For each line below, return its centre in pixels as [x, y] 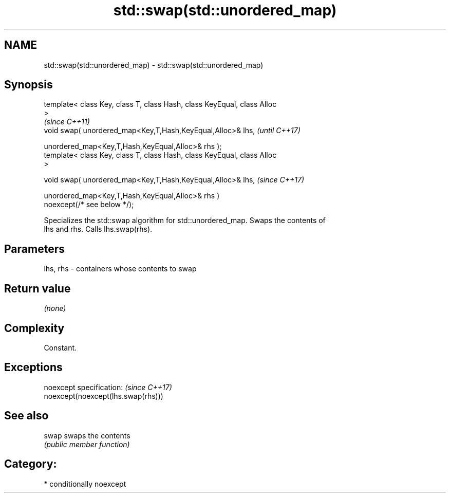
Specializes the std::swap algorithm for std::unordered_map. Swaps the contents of [185, 220]
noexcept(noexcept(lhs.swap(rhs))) [104, 396]
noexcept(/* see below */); [89, 205]
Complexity [34, 328]
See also [26, 416]
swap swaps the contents [87, 435]
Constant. [60, 347]
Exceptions [33, 367]
